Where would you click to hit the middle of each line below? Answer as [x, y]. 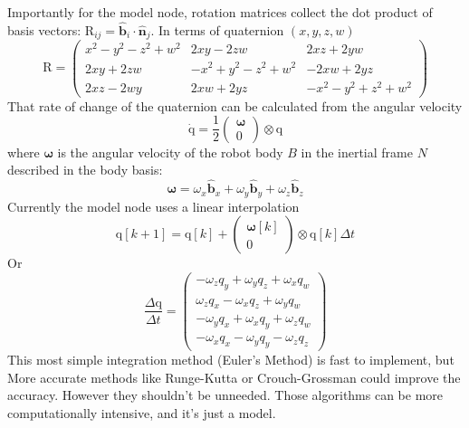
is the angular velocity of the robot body [170, 152]
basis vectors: [44, 29]
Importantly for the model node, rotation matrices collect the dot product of [220, 12]
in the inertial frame [357, 152]
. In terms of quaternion [217, 29]
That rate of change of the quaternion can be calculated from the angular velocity [235, 105]
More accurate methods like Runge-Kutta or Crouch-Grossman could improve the [234, 377]
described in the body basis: [85, 170]
